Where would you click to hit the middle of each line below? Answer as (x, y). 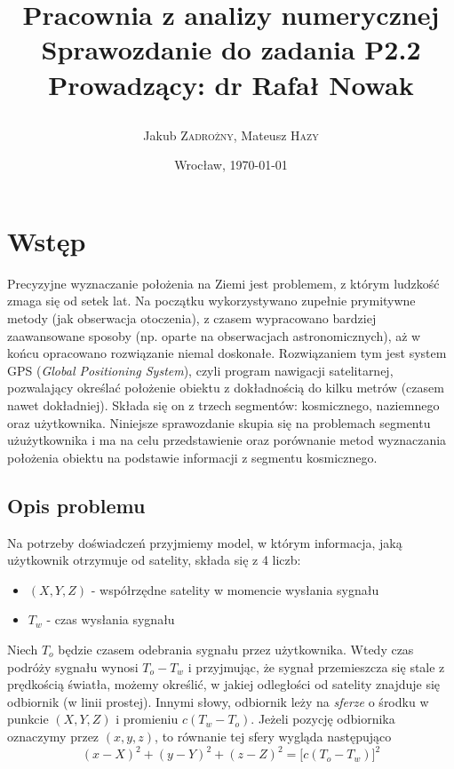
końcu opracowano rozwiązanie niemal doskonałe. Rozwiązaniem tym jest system (227, 353)
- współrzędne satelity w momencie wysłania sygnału (235, 589)
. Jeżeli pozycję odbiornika (323, 719)
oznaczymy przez (53, 736)
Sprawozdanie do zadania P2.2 (231, 49)
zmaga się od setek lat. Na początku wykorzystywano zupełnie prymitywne (211, 301)
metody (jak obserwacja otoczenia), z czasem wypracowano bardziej (192, 318)
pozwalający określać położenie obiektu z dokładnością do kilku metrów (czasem (226, 388)
